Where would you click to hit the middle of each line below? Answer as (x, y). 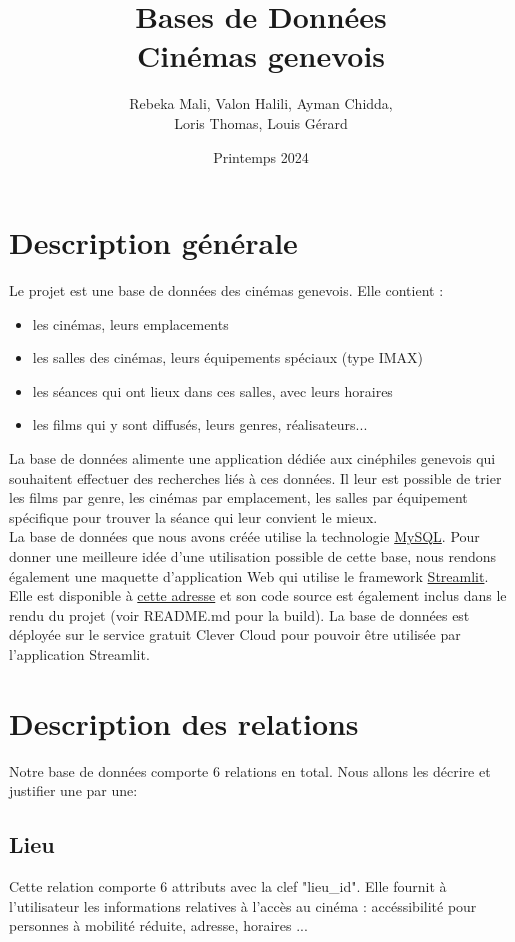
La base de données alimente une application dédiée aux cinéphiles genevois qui (252, 458)
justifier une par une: (73, 790)
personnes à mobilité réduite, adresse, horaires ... (158, 925)
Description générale (153, 242)
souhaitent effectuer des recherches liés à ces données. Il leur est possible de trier (255, 477)
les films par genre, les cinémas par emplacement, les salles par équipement (238, 497)
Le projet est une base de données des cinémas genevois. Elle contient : (226, 290)
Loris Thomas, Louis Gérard (261, 122)
